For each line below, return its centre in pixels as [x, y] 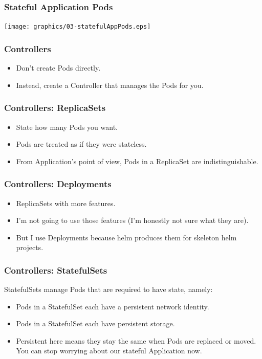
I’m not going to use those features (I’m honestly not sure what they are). [132, 220]
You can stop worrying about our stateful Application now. [109, 351]
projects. [30, 247]
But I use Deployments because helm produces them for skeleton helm [126, 237]
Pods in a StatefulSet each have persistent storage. [95, 323]
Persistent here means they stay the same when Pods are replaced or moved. [136, 340]
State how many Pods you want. [67, 127]
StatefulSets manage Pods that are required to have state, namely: [108, 289]
